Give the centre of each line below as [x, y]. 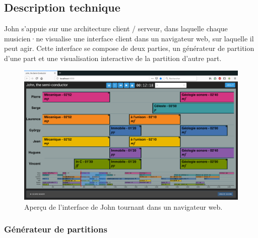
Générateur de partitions [56, 229]
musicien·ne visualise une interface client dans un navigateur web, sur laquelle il [129, 38]
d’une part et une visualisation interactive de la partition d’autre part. [113, 58]
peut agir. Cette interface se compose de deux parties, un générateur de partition [129, 48]
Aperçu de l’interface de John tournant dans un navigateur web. [123, 206]
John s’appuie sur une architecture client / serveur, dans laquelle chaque [116, 28]
